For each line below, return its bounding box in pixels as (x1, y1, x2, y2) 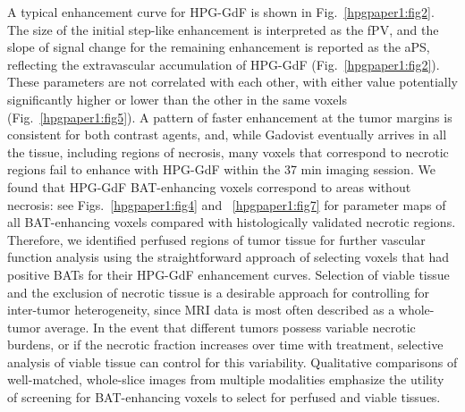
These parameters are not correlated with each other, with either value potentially (7, 72, 459, 91)
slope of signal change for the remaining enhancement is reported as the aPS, (7, 38, 430, 56)
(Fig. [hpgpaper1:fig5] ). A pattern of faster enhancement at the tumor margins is (7, 107, 452, 126)
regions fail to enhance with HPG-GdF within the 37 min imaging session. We (7, 160, 435, 179)
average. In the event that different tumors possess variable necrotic (45, 317, 416, 336)
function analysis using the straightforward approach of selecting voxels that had (7, 248, 450, 266)
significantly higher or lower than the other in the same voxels (7, 89, 347, 108)
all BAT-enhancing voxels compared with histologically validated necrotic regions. (7, 213, 456, 231)
